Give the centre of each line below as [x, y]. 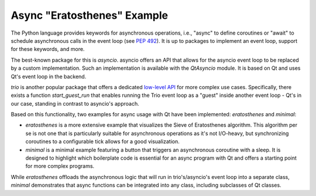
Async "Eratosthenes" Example [90, 15]
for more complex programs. [60, 166]
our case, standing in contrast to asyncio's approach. [75, 103]
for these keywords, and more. [48, 49]
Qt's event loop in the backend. [49, 76]
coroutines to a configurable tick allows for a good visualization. [102, 141]
